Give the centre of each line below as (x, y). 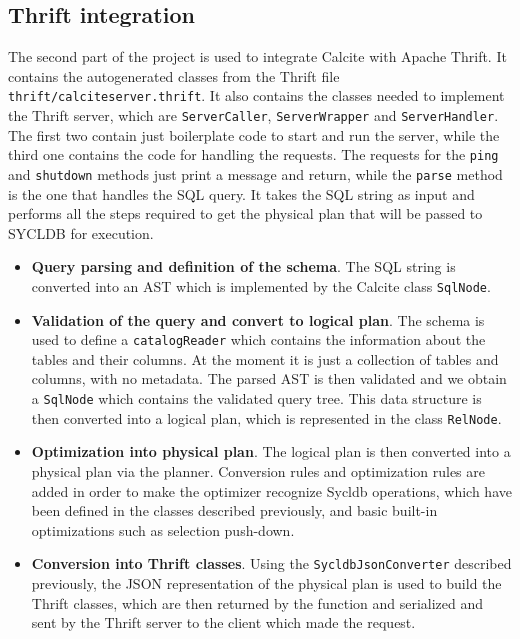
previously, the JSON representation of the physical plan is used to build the (266, 583)
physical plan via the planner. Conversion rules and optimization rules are (258, 470)
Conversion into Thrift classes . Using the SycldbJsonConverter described (271, 563)
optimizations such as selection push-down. (163, 529)
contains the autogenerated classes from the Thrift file (174, 75)
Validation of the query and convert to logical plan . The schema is (258, 319)
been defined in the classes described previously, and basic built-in (234, 510)
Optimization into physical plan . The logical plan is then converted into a (271, 451)
